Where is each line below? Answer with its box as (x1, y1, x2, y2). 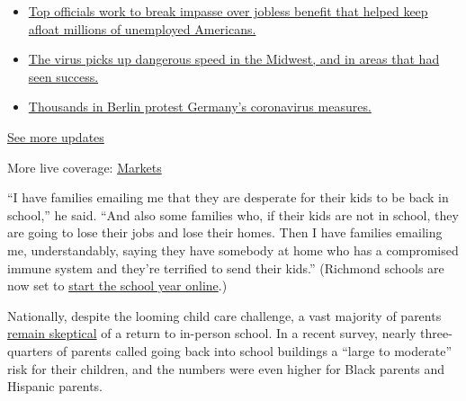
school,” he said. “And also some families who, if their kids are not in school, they (7, 205, 459, 224)
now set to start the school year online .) (7, 276, 228, 295)
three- (420, 324, 453, 343)
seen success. (28, 67, 99, 85)
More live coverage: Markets (7, 157, 162, 176)
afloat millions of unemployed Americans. (28, 19, 256, 38)
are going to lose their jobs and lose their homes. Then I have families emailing (7, 223, 443, 242)
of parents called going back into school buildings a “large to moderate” (56, 341, 453, 360)
